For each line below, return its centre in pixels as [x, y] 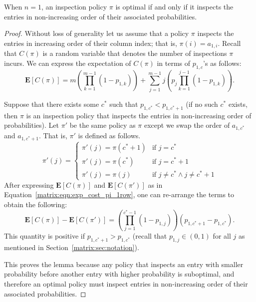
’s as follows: [222, 63]
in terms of [174, 63]
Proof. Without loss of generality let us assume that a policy [97, 33]
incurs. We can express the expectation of [68, 63]
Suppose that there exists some [52, 104]
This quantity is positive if [45, 236]
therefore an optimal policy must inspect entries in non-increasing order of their [126, 284]
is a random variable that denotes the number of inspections [135, 53]
